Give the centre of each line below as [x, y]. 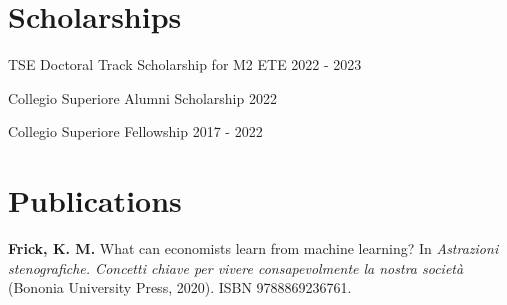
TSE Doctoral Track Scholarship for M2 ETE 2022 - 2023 [185, 64]
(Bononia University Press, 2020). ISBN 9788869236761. [180, 287]
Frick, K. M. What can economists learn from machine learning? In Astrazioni [253, 248]
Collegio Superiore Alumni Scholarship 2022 [142, 97]
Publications [95, 200]
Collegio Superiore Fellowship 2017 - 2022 [135, 131]
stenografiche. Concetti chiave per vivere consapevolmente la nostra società [236, 267]
